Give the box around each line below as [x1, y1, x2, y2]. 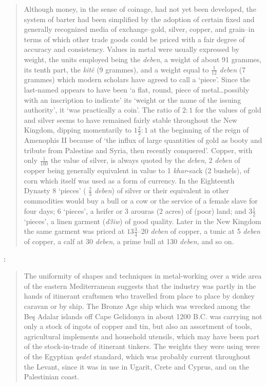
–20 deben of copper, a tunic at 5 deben [137, 226, 260, 236]
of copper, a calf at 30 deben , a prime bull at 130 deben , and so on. [24, 236, 234, 247]
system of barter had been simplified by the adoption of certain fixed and [24, 13, 255, 24]
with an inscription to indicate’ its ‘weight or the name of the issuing [24, 94, 241, 105]
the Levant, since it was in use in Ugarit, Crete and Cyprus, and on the [24, 361, 249, 372]
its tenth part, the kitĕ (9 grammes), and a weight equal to [24, 64, 209, 75]
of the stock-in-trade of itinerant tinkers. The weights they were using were [24, 341, 260, 352]
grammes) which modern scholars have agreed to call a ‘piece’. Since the [24, 74, 250, 85]
